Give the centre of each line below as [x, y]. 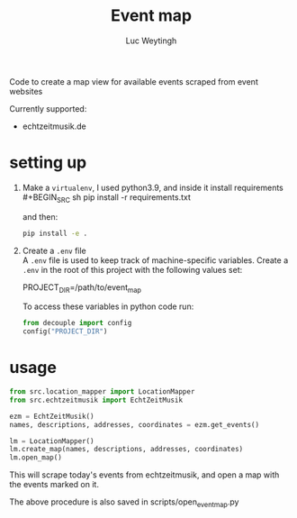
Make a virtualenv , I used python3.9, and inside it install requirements [153, 187]
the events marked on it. [54, 485]
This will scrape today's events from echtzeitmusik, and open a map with [144, 475]
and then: [40, 216]
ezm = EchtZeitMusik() [52, 416]
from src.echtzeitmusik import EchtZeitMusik [96, 400]
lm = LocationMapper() [52, 441]
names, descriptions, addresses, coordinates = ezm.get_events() [134, 424]
